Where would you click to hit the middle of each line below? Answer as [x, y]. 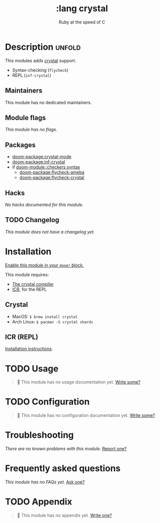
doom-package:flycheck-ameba [52, 172]
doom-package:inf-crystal [39, 162]
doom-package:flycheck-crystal [52, 178]
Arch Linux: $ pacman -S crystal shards [53, 321]
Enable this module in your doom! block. [45, 265]
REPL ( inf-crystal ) [31, 75]
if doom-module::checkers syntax [46, 167]
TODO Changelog [32, 220]
